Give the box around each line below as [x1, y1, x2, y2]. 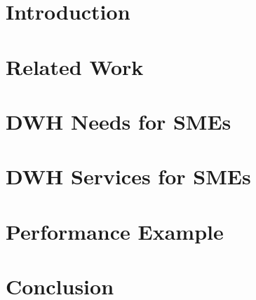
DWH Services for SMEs [6, 162, 251, 191]
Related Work [6, 52, 144, 81]
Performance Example [6, 217, 224, 245]
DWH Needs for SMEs [6, 107, 231, 135]
